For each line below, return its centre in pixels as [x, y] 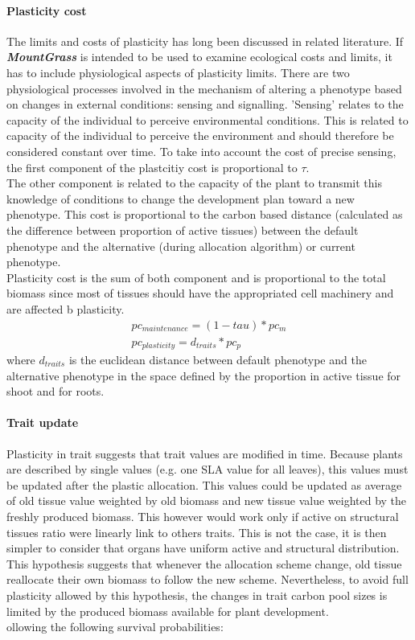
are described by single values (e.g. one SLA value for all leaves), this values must [207, 469]
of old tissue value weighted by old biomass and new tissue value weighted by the [207, 501]
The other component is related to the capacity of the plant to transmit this [194, 183]
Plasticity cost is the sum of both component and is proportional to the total [196, 277]
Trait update [43, 423]
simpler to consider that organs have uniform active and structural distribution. [203, 548]
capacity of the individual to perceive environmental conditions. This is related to [207, 119]
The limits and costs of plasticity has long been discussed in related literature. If [205, 41]
